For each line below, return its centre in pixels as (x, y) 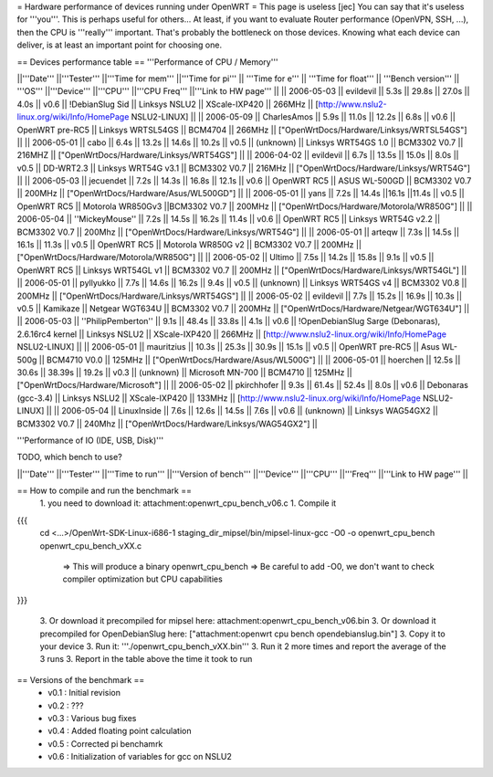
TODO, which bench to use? (69, 457)
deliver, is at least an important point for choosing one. (120, 45)
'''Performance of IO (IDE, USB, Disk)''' (90, 440)
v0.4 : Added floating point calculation (120, 731)
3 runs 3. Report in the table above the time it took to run (146, 659)
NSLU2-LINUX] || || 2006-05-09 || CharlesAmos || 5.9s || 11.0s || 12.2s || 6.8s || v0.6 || (293, 117)
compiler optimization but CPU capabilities (142, 579)
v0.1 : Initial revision (84, 693)
